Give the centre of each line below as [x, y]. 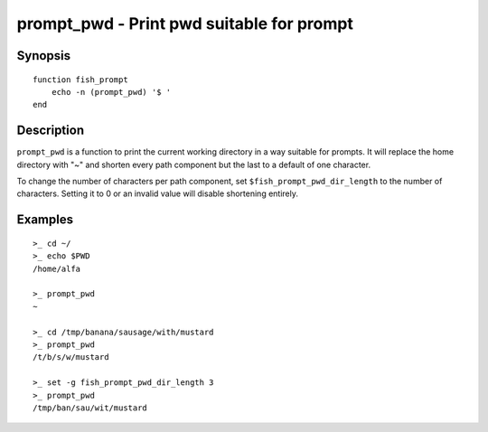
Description [51, 131]
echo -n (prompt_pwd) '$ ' [111, 92]
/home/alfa [57, 268]
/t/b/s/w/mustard [71, 357]
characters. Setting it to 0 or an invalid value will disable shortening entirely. [157, 193]
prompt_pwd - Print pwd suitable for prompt [185, 23]
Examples [45, 220]
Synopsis [44, 56]
